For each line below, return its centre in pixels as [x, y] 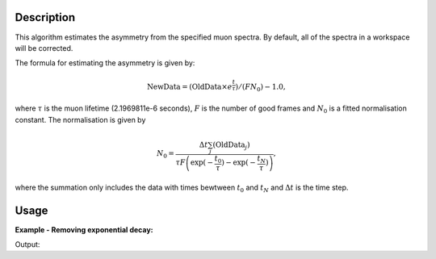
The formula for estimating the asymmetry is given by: [105, 63]
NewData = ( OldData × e [189, 87]
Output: [27, 244]
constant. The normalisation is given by [80, 119]
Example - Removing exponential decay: [84, 229]
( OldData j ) [231, 146]
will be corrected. [44, 48]
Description [45, 17]
